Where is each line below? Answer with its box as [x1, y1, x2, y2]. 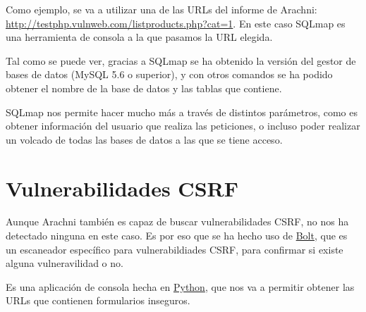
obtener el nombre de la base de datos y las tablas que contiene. [6, 80, 282, 95]
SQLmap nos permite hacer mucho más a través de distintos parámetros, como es [6, 104, 358, 119]
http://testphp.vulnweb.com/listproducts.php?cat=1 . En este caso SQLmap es [6, 15, 346, 30]
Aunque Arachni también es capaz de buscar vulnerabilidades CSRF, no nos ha [6, 214, 349, 229]
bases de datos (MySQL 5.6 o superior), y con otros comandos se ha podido [6, 67, 333, 82]
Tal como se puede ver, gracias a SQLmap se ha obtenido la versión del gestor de [6, 53, 356, 68]
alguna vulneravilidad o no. [6, 256, 123, 270]
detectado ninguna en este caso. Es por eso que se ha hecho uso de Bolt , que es [6, 228, 348, 243]
